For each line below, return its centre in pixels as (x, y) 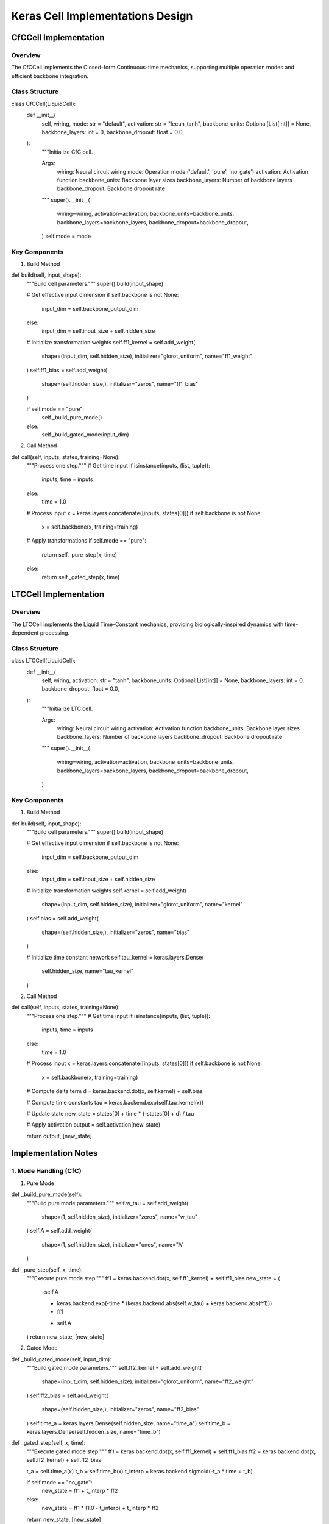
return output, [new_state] (59, 1136)
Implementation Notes (55, 1153)
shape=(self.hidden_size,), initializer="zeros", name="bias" (116, 932)
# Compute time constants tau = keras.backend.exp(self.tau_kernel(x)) (115, 1102)
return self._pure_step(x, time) (80, 554)
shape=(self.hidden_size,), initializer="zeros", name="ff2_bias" (120, 1409)
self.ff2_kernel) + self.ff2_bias (64, 1460)
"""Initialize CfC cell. (67, 152)
